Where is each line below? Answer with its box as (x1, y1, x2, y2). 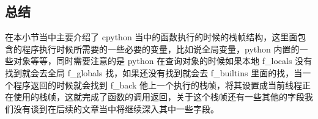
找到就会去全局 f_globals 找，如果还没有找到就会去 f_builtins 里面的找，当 (5, 66, 303, 79)
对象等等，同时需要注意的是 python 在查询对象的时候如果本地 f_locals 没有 (13, 54, 312, 67)
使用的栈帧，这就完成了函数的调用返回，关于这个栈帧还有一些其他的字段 (13, 90, 305, 103)
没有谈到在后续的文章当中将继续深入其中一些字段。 (13, 102, 219, 115)
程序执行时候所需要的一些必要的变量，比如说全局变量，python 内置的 (21, 42, 300, 55)
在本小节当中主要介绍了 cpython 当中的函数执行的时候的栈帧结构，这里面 (5, 31, 298, 43)
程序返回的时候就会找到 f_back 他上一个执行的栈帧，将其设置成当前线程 (13, 78, 303, 91)
